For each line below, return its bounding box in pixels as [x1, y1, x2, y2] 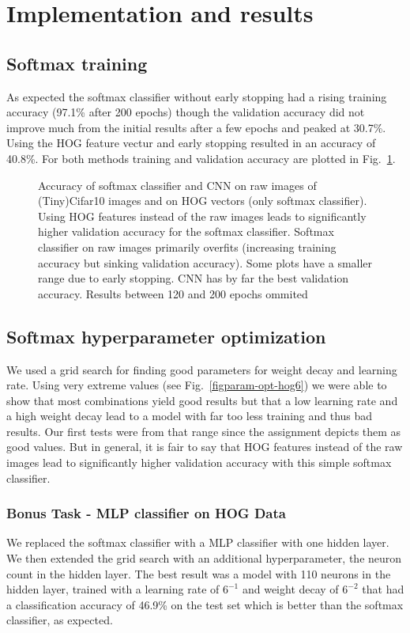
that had [362, 581, 404, 597]
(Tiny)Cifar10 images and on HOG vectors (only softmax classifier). [38, 192, 367, 209]
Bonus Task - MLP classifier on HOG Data [6, 503, 286, 523]
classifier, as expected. [6, 612, 113, 628]
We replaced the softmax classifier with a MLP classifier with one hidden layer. [6, 534, 389, 551]
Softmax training [6, 51, 148, 75]
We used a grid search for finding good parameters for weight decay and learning [6, 361, 397, 377]
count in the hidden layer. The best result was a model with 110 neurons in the [6, 565, 391, 582]
